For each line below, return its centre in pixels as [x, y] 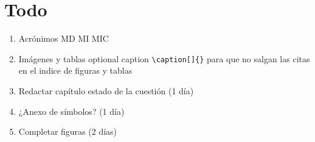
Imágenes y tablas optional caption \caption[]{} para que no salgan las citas [164, 58]
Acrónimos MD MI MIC [64, 38]
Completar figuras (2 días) [68, 131]
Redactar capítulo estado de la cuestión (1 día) [106, 90]
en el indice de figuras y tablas [75, 70]
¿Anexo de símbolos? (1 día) [71, 111]
